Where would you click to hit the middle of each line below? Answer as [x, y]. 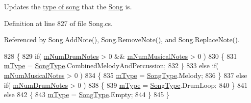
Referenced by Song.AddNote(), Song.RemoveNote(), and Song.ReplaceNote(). [122, 39]
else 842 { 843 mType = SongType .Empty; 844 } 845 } [87, 94]
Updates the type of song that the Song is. [68, 6]
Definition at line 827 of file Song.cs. [58, 23]
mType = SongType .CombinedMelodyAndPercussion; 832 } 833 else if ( [112, 65]
